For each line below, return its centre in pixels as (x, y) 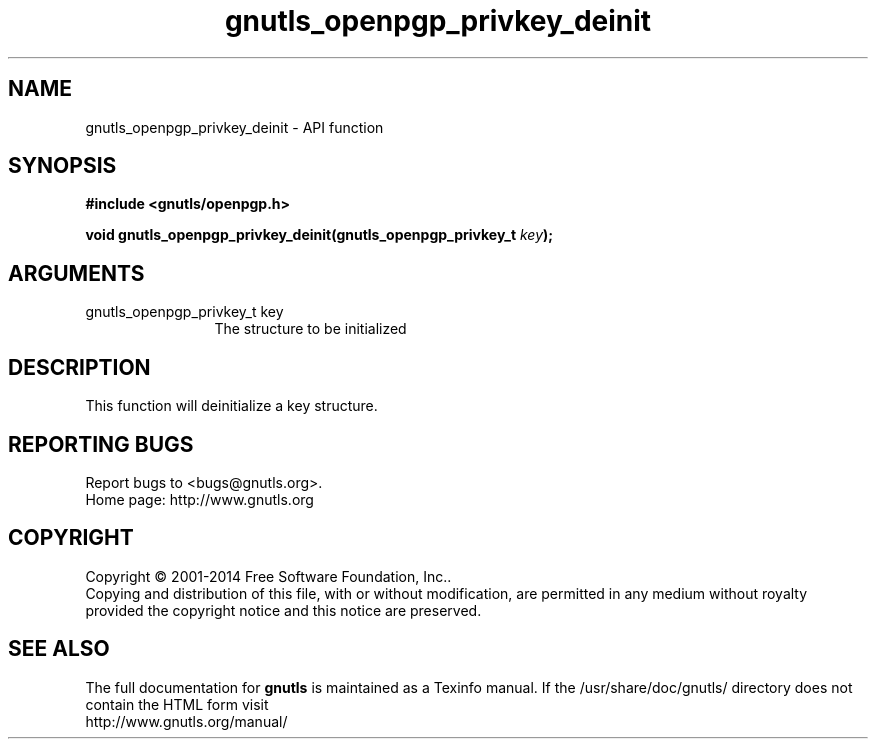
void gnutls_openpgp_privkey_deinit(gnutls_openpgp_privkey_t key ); (319, 235)
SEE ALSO (59, 649)
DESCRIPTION (79, 367)
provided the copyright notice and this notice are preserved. (283, 610)
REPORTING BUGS (101, 444)
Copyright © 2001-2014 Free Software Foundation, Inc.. (268, 576)
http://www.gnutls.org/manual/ (186, 721)
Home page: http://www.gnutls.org (199, 499)
